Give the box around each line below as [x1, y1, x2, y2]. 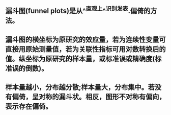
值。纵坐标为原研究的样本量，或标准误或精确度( [5, 54, 155, 63]
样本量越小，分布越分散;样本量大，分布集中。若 [5, 83, 155, 91]
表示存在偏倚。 [5, 102, 52, 111]
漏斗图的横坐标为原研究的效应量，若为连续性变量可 [5, 35, 166, 44]
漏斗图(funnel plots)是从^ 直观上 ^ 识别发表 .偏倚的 [5, 5, 151, 15]
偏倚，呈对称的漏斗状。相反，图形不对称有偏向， [12, 93, 166, 101]
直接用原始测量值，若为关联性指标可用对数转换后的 [5, 44, 166, 53]
